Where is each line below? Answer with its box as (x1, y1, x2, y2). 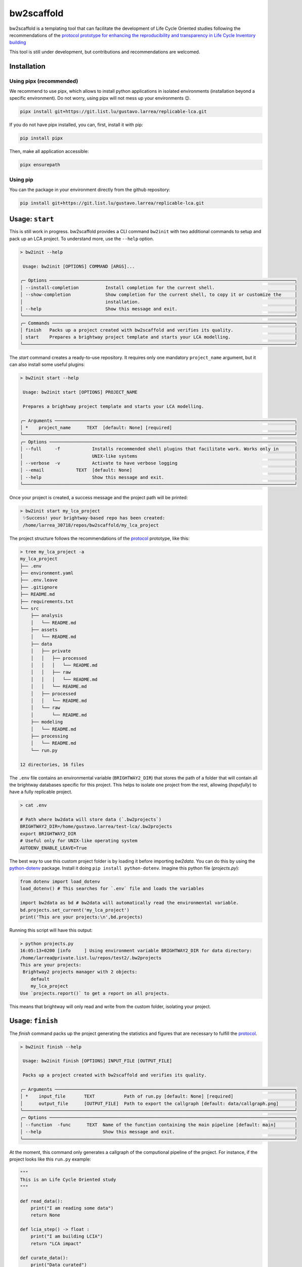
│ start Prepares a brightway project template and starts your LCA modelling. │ (20, 334, 298, 340)
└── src (20, 606, 39, 611)
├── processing (30, 733, 68, 739)
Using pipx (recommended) (9, 78, 78, 85)
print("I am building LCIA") (30, 1234, 103, 1239)
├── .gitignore (20, 584, 58, 590)
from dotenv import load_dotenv (20, 878, 101, 884)
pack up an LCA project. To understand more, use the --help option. (9, 236, 154, 242)
